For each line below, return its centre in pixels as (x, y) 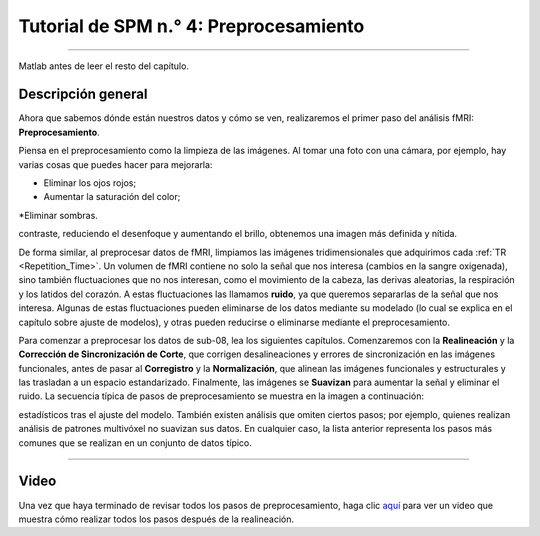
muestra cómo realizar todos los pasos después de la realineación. (156, 519)
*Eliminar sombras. (58, 215)
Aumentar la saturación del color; (112, 197)
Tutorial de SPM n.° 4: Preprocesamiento (191, 26)
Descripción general (83, 94)
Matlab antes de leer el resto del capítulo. (104, 66)
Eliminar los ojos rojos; (90, 183)
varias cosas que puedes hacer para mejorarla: (115, 164)
